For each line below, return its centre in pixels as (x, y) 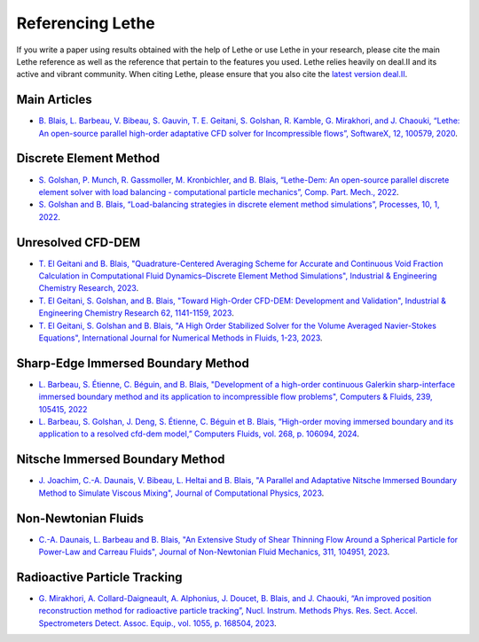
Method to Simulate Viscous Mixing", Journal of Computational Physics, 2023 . (181, 493)
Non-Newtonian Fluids (80, 518)
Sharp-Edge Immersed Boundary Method (133, 363)
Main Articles (54, 100)
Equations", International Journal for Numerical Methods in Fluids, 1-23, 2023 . (181, 338)
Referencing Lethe (86, 23)
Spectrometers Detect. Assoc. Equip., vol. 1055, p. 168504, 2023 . (157, 623)
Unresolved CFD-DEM (79, 243)
